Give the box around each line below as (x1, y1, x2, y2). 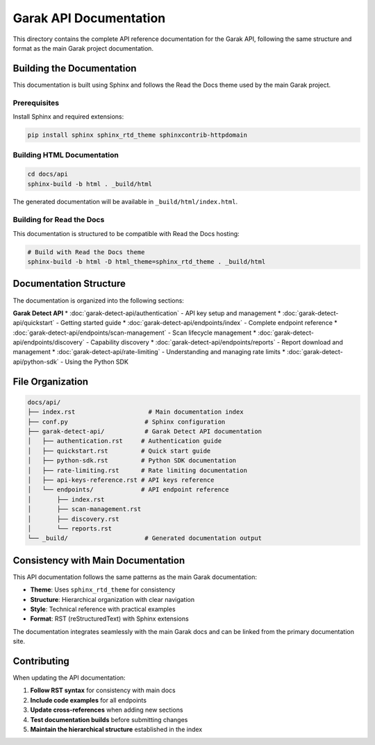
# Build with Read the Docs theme (27, 248, 145, 256)
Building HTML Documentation (12, 150, 119, 160)
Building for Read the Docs (12, 215, 105, 225)
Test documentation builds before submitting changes (30, 715, 188, 723)
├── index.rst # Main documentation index (27, 408, 244, 416)
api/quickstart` (12, 319, 55, 327)
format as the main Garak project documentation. (12, 44, 154, 52)
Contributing (12, 655, 69, 667)
